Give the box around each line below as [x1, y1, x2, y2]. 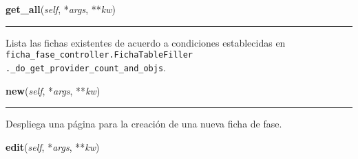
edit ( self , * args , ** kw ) [6, 139, 100, 154]
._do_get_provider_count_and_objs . [6, 60, 166, 74]
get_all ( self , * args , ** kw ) [6, 2, 116, 16]
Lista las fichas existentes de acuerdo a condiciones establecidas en [6, 35, 286, 49]
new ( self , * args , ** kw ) [6, 83, 101, 97]
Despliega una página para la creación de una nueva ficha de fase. [6, 117, 282, 131]
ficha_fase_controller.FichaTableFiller [6, 50, 193, 60]
